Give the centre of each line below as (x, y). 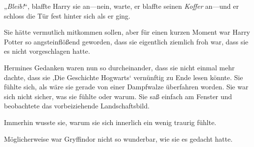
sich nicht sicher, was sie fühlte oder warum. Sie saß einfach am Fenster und (118, 96)
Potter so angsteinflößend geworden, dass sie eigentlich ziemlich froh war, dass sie (126, 41)
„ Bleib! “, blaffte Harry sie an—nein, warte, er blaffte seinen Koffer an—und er (122, 6)
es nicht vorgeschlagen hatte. (47, 51)
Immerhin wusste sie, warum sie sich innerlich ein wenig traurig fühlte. (110, 122)
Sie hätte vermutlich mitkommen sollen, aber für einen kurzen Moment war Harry (127, 32)
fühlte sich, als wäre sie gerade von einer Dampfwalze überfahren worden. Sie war (126, 87)
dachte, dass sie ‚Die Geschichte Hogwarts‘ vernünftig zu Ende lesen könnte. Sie (124, 77)
